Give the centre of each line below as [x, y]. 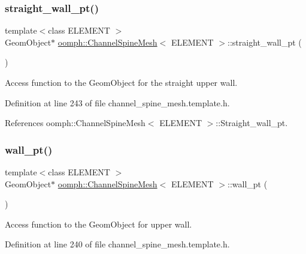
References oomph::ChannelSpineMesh [75, 123]
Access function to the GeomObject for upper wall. [99, 224]
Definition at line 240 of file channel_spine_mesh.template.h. [117, 244]
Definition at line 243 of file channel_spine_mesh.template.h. [117, 102]
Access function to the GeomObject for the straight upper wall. [121, 82]
